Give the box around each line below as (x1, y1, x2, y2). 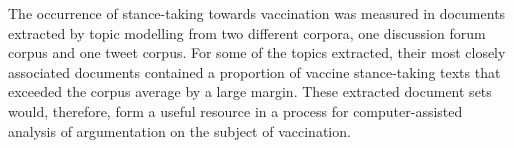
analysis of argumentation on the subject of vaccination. (8, 120, 351, 141)
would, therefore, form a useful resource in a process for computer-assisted (8, 100, 463, 121)
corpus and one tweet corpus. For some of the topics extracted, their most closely (8, 42, 506, 63)
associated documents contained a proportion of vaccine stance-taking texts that (8, 61, 501, 82)
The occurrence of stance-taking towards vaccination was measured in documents (8, 3, 506, 23)
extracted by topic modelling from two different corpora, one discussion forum (8, 22, 486, 43)
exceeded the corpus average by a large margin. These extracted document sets (8, 81, 492, 102)
